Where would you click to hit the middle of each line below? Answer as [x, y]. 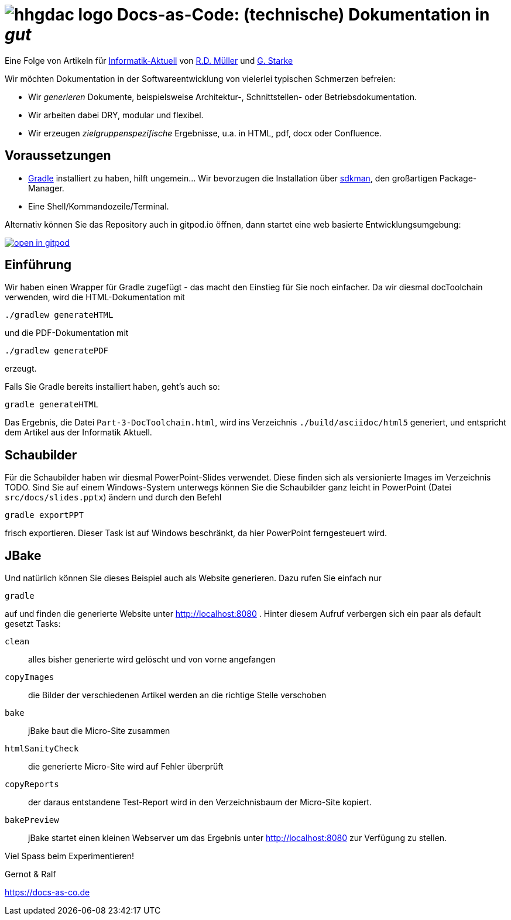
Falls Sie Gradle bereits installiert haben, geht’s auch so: [112, 387]
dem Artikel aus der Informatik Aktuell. [78, 432]
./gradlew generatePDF [57, 351]
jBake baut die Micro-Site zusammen [99, 731]
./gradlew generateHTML [59, 315]
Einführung [38, 265]
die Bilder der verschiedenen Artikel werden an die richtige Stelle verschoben [177, 695]
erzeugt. [21, 369]
